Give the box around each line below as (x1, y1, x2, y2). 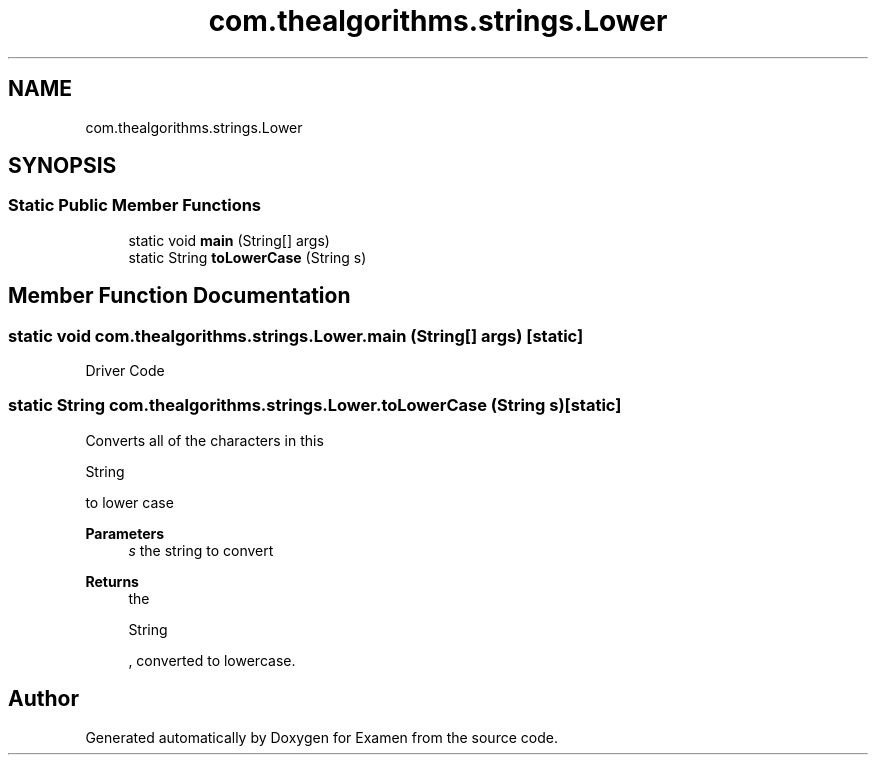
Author (8, 686, 79, 712)
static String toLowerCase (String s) (128, 248, 367, 266)
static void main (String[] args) (128, 231, 330, 249)
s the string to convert (128, 541, 274, 559)
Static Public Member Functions (8, 195, 262, 216)
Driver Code (85, 362, 165, 380)
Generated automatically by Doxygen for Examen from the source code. (85, 728, 558, 746)
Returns (85, 572, 139, 590)
